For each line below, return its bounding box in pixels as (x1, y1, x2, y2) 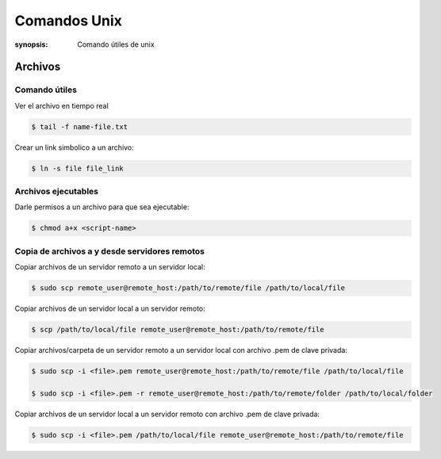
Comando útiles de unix (77, 40, 155, 49)
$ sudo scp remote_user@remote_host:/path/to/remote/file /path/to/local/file (31, 284, 345, 293)
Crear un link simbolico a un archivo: (14, 143, 134, 152)
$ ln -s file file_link (31, 163, 125, 173)
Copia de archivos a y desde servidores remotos (14, 246, 205, 257)
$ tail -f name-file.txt (31, 122, 128, 131)
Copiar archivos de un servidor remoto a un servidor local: (14, 262, 205, 272)
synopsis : (14, 40, 48, 49)
